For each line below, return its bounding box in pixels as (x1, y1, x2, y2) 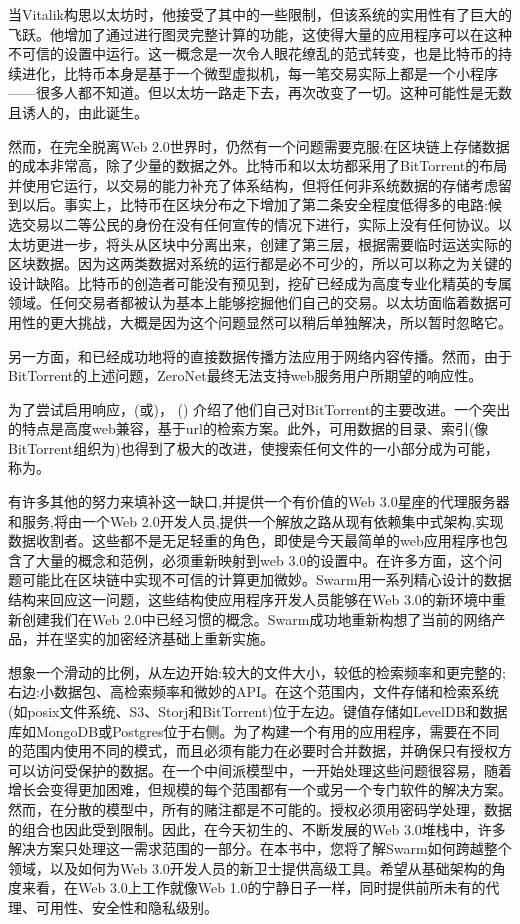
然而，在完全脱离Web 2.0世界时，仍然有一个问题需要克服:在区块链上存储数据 (8, 135, 510, 156)
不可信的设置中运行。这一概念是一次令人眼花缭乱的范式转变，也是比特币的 (8, 43, 498, 64)
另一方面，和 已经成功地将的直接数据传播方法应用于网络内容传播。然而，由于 (8, 345, 512, 366)
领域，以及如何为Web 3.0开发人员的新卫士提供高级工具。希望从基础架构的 (8, 857, 492, 878)
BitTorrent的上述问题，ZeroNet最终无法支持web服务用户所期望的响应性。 (8, 365, 483, 386)
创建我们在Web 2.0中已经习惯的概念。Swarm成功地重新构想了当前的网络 (21, 608, 492, 629)
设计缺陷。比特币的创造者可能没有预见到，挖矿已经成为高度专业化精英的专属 (8, 272, 512, 293)
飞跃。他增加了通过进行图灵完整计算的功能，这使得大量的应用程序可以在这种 (8, 23, 512, 44)
